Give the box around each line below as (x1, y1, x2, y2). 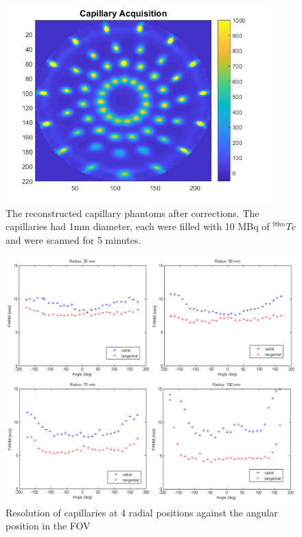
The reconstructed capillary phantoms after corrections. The (5, 205, 259, 220)
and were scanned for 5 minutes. (5, 232, 141, 247)
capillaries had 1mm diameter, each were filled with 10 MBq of (5, 219, 270, 233)
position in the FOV (5, 518, 91, 533)
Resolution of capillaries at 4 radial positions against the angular (5, 505, 278, 519)
